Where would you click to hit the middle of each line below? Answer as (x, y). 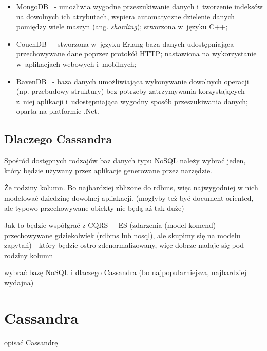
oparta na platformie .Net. (58, 111)
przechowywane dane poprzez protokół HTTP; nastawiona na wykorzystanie (136, 54)
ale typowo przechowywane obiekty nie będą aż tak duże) (94, 208)
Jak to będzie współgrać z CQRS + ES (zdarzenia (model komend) (110, 225)
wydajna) (19, 282)
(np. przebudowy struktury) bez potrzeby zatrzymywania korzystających (130, 91)
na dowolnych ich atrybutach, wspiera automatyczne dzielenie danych (126, 16)
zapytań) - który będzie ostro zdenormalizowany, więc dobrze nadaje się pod (124, 245)
